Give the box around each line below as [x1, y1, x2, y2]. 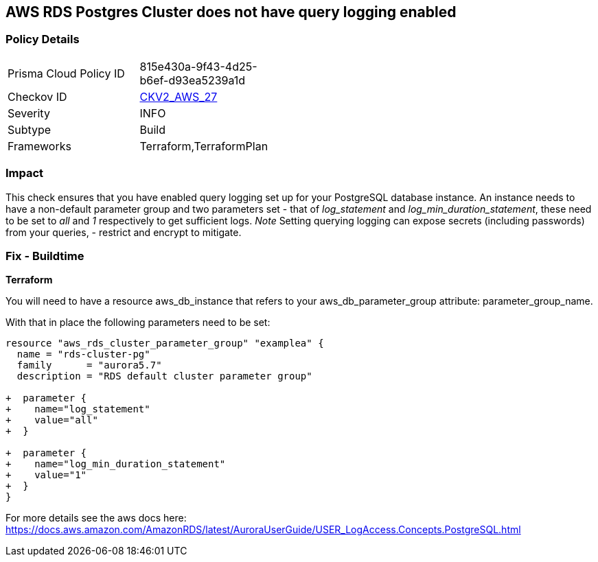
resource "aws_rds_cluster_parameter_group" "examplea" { [5, 338, 324, 349]
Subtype [8, 122, 51, 137]
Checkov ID [8, 89, 67, 104]
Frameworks [8, 139, 71, 153]
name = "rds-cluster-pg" [16, 349, 150, 360]
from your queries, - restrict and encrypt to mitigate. [5, 226, 242, 238]
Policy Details [5, 32, 80, 47]
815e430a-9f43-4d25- [139, 59, 257, 73]
